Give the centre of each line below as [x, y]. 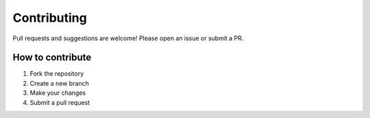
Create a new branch [59, 83]
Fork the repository [57, 74]
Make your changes [58, 93]
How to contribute [52, 58]
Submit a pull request [60, 102]
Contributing [50, 18]
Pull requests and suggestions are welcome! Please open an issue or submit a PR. [128, 38]
